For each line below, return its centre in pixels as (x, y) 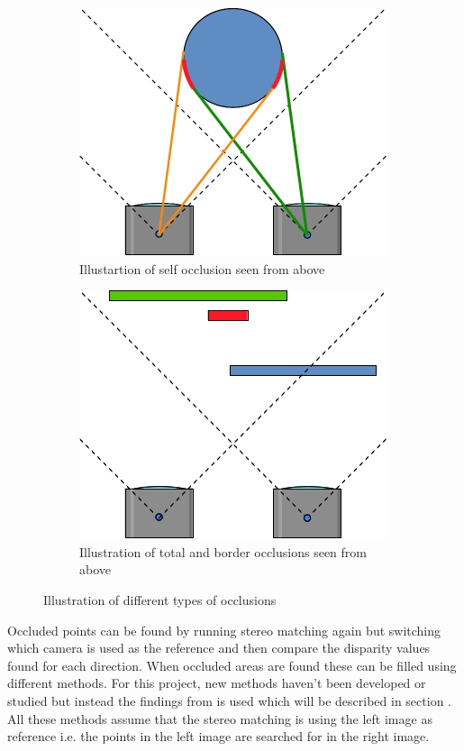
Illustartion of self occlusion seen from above (202, 268)
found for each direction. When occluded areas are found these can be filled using (232, 665)
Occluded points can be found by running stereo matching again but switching (224, 630)
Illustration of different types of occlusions (160, 599)
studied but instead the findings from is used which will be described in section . (229, 700)
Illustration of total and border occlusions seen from (223, 551)
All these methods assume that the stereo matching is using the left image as (220, 718)
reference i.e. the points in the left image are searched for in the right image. (218, 736)
